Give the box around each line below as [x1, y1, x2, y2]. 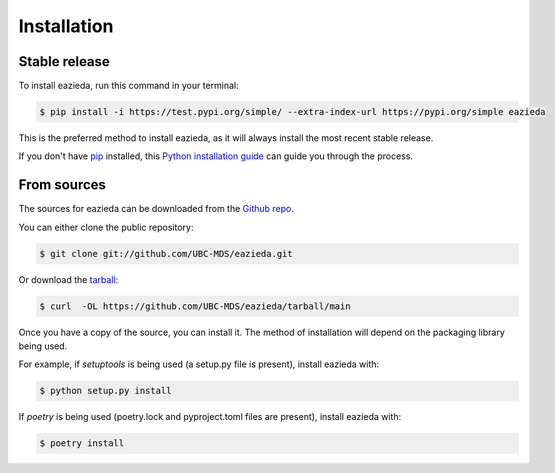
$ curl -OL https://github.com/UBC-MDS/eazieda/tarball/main [39, 300, 351, 312]
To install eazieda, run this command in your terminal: [18, 80, 239, 92]
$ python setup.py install [39, 385, 172, 397]
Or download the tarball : [18, 273, 119, 285]
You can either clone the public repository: [18, 221, 194, 233]
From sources [18, 176, 107, 194]
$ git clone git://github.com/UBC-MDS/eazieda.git [39, 248, 294, 259]
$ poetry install [39, 438, 125, 449]
